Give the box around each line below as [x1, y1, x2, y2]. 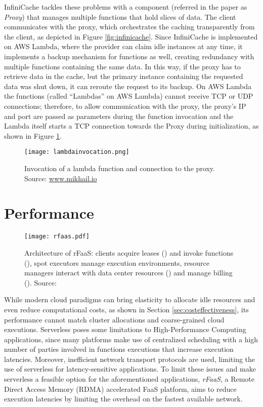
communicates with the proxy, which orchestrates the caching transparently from [4, 21, 255, 32]
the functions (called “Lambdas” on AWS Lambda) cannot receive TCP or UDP [4, 91, 253, 101]
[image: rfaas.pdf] [24, 233, 90, 240]
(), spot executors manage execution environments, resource [24, 257, 209, 268]
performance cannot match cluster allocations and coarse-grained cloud [4, 314, 225, 324]
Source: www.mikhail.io [24, 173, 97, 183]
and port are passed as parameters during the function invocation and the [4, 110, 234, 121]
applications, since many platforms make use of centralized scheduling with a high [4, 334, 258, 344]
